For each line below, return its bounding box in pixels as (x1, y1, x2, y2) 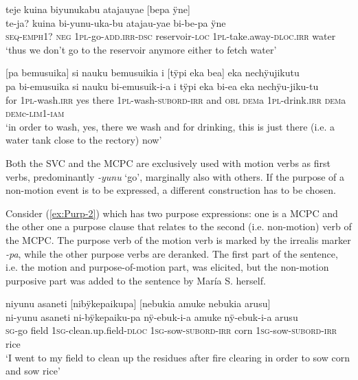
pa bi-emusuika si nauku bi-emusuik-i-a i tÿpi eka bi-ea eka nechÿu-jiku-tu (5, 78, 319, 93)
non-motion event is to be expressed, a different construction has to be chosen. (5, 183, 336, 197)
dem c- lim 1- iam (5, 106, 65, 120)
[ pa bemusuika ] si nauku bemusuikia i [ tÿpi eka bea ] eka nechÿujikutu (5, 65, 300, 80)
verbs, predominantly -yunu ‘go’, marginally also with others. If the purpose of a (5, 169, 344, 183)
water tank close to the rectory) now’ (5, 133, 162, 147)
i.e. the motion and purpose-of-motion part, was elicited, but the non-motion (5, 260, 329, 274)
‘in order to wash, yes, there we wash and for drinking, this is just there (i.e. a (5, 119, 335, 133)
